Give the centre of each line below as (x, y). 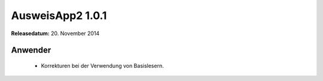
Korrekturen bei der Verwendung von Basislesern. (102, 66)
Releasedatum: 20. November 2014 (55, 33)
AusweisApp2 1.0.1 (59, 15)
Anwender (31, 50)
